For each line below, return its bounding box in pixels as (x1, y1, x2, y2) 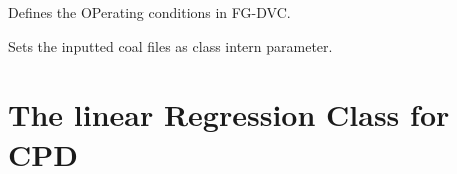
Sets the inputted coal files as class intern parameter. (8, 35, 333, 56)
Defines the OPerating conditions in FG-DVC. (8, 2, 291, 22)
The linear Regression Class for (8, 94, 450, 135)
